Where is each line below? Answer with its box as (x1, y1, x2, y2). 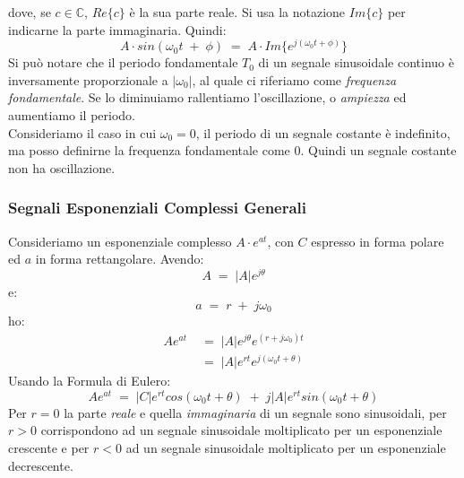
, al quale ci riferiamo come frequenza (192, 70, 397, 89)
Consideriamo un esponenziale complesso (8, 231, 232, 250)
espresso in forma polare (311, 231, 444, 250)
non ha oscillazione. (8, 158, 116, 177)
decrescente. (8, 456, 73, 474)
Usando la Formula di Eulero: (8, 371, 171, 390)
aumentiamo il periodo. (8, 106, 136, 125)
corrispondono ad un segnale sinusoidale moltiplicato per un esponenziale (40, 421, 443, 439)
